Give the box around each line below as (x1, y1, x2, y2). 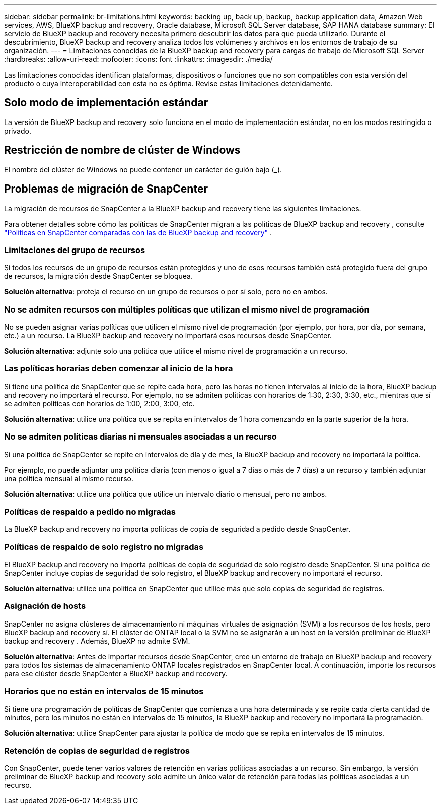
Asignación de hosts (4, 601, 86, 611)
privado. (4, 126, 32, 135)
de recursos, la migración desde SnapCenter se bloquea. (4, 272, 193, 281)
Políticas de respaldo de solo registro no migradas (4, 541, 204, 552)
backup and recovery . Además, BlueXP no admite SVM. (4, 636, 190, 645)
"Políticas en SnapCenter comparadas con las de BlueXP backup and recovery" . (4, 228, 272, 237)
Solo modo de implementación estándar (4, 96, 208, 109)
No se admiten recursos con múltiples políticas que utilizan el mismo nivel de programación (4, 304, 370, 315)
